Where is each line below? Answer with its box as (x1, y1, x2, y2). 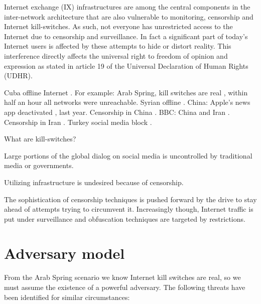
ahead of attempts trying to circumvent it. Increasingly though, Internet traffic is (4, 204, 253, 214)
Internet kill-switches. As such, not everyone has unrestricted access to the (4, 21, 233, 32)
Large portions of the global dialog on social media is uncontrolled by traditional (4, 150, 252, 161)
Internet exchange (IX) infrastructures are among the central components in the (4, 2, 250, 12)
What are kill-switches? (4, 133, 76, 144)
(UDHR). (4, 70, 33, 81)
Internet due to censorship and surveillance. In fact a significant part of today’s (4, 31, 248, 41)
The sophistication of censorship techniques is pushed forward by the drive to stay (4, 194, 257, 204)
